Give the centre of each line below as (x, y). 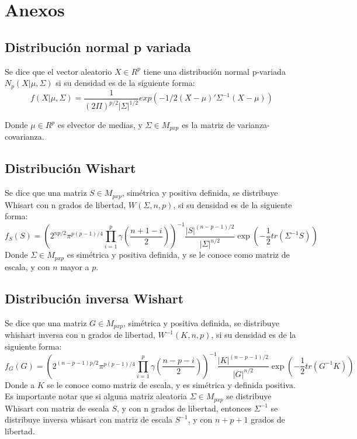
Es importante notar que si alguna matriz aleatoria (96, 396)
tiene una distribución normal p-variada (214, 71)
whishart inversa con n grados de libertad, (80, 335)
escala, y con (27, 266)
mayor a (75, 266)
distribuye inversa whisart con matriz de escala (89, 419)
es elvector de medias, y (100, 125)
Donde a (20, 384)
